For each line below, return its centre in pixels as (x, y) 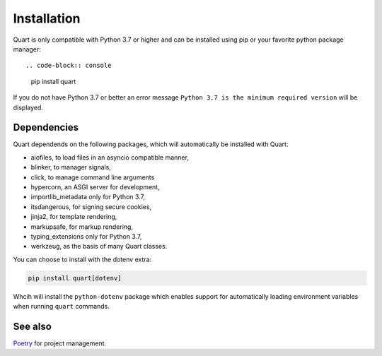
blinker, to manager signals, (71, 167)
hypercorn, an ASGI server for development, (95, 186)
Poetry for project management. (60, 343)
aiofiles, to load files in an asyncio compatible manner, (110, 157)
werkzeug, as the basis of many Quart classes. (99, 247)
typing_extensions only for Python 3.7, (86, 236)
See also (33, 326)
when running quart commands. (61, 307)
